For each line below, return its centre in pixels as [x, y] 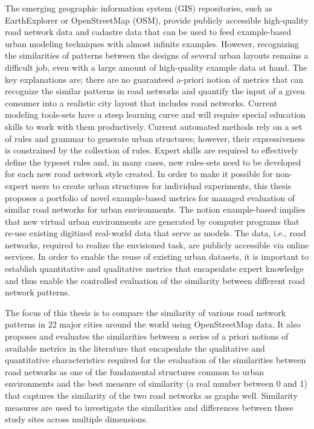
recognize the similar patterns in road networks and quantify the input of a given [155, 91]
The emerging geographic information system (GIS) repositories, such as [139, 8]
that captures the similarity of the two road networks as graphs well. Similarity [151, 395]
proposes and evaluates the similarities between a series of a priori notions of [147, 336]
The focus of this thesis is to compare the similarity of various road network [146, 312]
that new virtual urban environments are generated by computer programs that [152, 221]
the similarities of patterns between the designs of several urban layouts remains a [157, 55]
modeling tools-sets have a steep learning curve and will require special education [155, 115]
